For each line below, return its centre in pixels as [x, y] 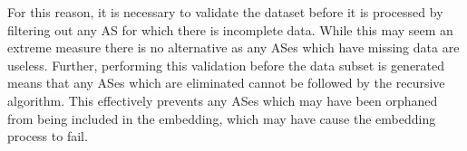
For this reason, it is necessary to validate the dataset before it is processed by [225, 12]
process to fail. [48, 136]
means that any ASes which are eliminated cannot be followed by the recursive [226, 83]
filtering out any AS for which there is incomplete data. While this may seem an [230, 29]
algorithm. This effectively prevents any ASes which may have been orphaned [223, 100]
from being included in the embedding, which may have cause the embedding [222, 118]
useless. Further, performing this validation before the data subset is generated [226, 65]
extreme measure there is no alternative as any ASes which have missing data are [233, 47]
